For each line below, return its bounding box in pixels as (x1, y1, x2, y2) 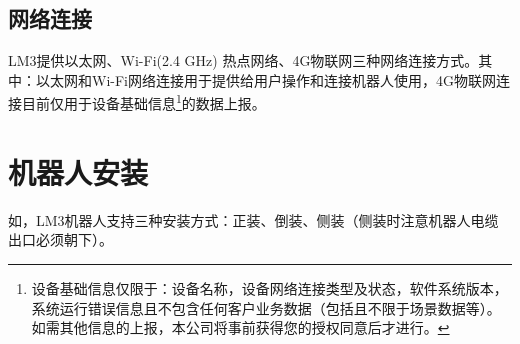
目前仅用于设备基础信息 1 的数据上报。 (21, 90, 266, 114)
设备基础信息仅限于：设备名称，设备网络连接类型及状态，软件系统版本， (31, 277, 508, 298)
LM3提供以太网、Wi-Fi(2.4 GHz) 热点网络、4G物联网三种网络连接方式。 (8, 50, 479, 71)
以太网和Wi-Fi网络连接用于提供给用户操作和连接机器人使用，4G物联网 (35, 69, 496, 90)
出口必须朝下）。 (8, 229, 113, 250)
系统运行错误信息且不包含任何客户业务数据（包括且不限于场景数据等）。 (31, 297, 501, 318)
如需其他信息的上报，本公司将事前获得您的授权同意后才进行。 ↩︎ (31, 317, 450, 338)
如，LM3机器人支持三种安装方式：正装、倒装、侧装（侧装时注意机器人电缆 (8, 209, 499, 230)
